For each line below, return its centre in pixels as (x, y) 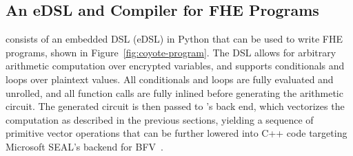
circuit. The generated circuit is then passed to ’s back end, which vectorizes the (175, 106)
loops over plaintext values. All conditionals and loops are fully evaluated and (170, 79)
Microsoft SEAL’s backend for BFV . (84, 146)
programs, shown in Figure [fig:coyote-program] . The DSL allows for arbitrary (171, 52)
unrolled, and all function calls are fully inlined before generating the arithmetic (174, 92)
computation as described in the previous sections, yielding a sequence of (160, 119)
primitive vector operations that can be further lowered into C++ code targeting (176, 133)
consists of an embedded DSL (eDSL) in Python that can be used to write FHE (174, 39)
